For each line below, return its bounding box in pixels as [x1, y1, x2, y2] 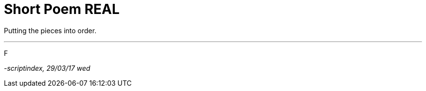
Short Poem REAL [4, 1, 120, 17]
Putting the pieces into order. [4, 26, 97, 35]
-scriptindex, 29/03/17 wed [4, 64, 90, 72]
